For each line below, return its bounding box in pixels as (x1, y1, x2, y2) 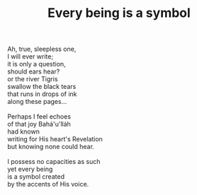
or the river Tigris (7, 75, 58, 83)
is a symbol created (7, 172, 65, 181)
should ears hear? (7, 67, 60, 76)
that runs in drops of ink (7, 90, 77, 98)
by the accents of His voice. (7, 180, 89, 189)
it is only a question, (7, 60, 66, 69)
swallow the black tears (7, 83, 77, 91)
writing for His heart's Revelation (7, 135, 103, 143)
